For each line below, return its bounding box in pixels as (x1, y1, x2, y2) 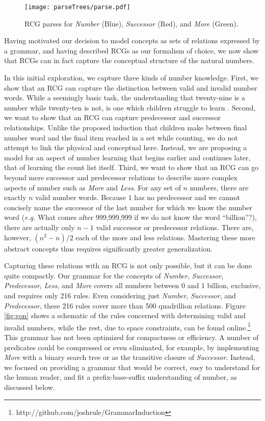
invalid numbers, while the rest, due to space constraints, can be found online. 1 (4, 320, 251, 332)
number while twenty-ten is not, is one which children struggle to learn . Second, (4, 102, 256, 113)
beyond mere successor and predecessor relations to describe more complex (4, 172, 237, 182)
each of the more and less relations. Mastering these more (75, 232, 255, 242)
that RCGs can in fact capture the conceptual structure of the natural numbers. (4, 55, 254, 66)
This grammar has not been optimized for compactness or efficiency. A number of (4, 331, 259, 342)
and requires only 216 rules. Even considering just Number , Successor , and (4, 290, 236, 300)
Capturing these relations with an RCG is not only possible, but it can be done (4, 260, 252, 271)
